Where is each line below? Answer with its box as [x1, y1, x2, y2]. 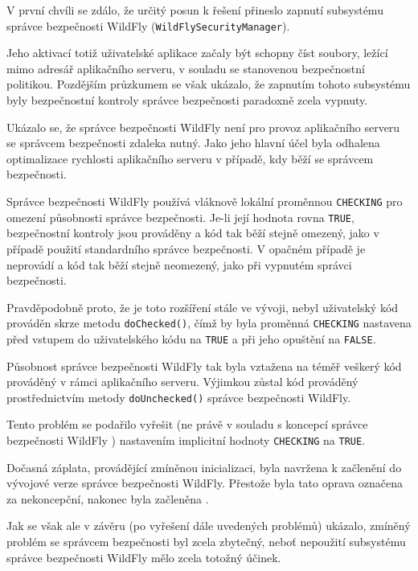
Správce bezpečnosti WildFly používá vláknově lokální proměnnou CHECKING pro [6, 193, 403, 209]
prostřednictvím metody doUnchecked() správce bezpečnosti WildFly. [6, 388, 351, 405]
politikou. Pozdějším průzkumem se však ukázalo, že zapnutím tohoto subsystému [6, 76, 411, 92]
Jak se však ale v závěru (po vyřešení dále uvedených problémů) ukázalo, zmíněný [6, 517, 411, 534]
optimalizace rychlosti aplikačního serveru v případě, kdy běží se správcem [6, 150, 374, 166]
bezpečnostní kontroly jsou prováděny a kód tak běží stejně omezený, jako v [6, 224, 379, 241]
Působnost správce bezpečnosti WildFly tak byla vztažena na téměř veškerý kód [6, 357, 402, 374]
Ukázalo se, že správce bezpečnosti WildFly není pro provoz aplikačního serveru [6, 118, 400, 135]
